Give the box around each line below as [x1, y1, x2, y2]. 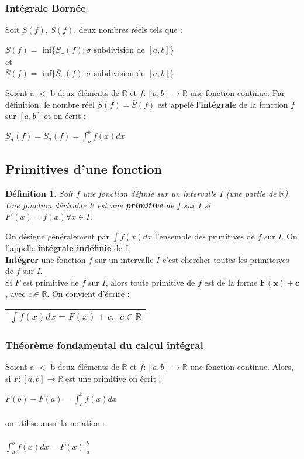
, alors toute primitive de [105, 276, 195, 288]
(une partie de [226, 187, 277, 200]
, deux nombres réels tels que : [74, 23, 183, 36]
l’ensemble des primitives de [154, 230, 255, 242]
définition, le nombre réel [5, 98, 95, 110]
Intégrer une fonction [5, 253, 86, 265]
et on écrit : [44, 109, 87, 122]
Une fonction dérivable [5, 198, 87, 211]
